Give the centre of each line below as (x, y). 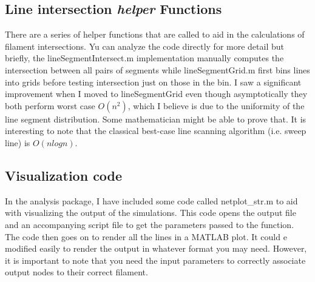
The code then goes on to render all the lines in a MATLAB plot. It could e (146, 236)
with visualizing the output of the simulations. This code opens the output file (151, 213)
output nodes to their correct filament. (76, 272)
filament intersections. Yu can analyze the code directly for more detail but (144, 46)
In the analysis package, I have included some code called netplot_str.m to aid (151, 200)
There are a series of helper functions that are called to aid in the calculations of (155, 34)
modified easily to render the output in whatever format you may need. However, (156, 248)
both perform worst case (50, 105)
